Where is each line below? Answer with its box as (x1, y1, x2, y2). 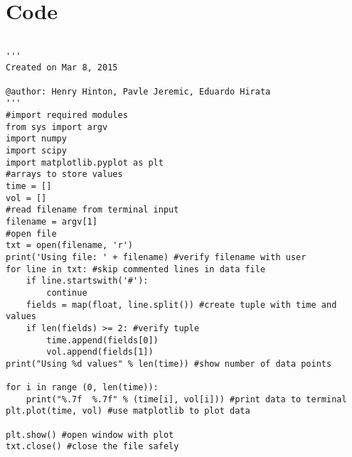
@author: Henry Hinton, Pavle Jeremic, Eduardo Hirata (6, 86, 271, 97)
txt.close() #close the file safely (6, 441, 179, 452)
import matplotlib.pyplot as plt (6, 157, 164, 168)
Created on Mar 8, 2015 (6, 63, 118, 73)
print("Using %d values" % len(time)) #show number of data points (6, 358, 332, 369)
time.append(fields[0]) (46, 335, 159, 345)
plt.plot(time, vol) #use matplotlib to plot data (6, 406, 250, 416)
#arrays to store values (6, 169, 123, 180)
